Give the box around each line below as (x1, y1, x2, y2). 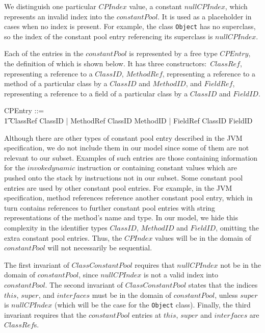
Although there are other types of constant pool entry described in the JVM (4, 132, 243, 143)
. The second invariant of (45, 279, 123, 290)
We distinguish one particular (4, 1, 96, 11)
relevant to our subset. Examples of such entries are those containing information (4, 152, 258, 163)
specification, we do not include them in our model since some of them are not (4, 142, 249, 153)
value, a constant (129, 1, 182, 11)
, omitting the (216, 222, 259, 233)
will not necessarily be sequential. (47, 242, 152, 253)
